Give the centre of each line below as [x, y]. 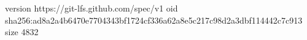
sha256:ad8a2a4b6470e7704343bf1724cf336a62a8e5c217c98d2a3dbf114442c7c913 [154, 20]
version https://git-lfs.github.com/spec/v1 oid [91, 8]
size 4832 [22, 32]
